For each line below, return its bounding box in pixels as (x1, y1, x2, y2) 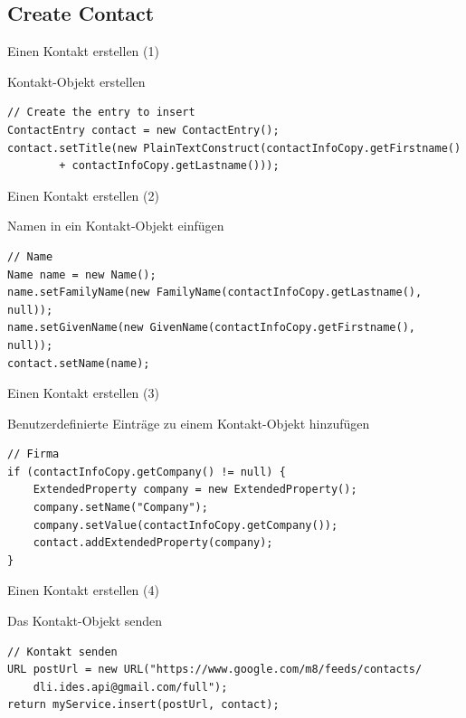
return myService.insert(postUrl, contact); (7, 698, 280, 712)
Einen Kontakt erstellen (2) (7, 185, 159, 204)
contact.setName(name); (7, 356, 150, 370)
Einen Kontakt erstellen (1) (7, 42, 159, 61)
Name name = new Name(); (7, 268, 157, 281)
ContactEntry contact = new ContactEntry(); (7, 123, 280, 137)
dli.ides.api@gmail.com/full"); (33, 680, 228, 694)
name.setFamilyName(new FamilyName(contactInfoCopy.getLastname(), (7, 286, 423, 299)
